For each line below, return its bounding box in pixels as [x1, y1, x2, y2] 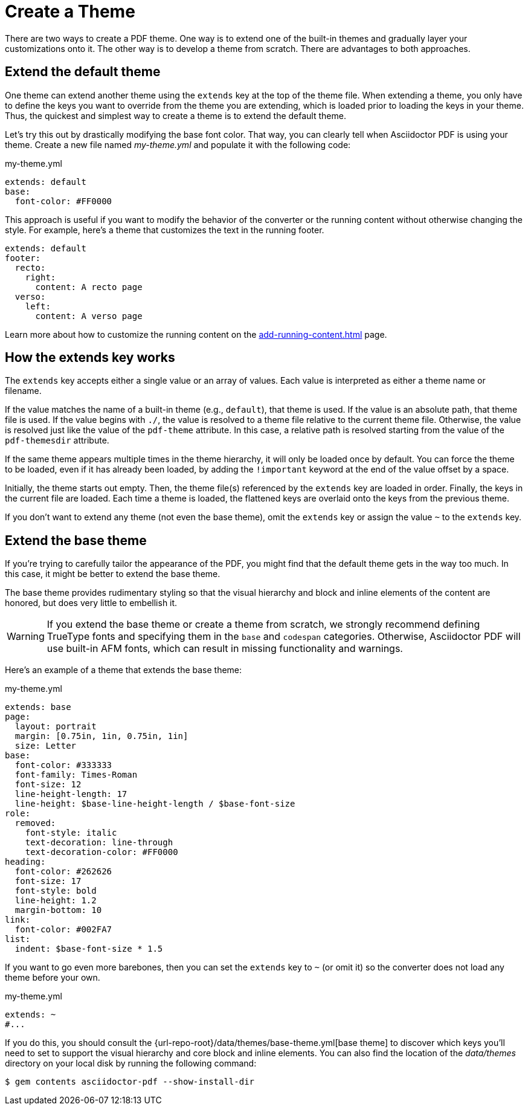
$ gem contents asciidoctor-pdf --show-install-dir [5, 1077, 255, 1087]
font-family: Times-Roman [14, 770, 138, 780]
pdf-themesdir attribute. [5, 435, 109, 446]
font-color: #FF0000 [14, 196, 112, 206]
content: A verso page [35, 311, 143, 321]
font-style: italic [25, 828, 117, 838]
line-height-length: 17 [14, 789, 127, 799]
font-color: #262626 [14, 866, 112, 877]
